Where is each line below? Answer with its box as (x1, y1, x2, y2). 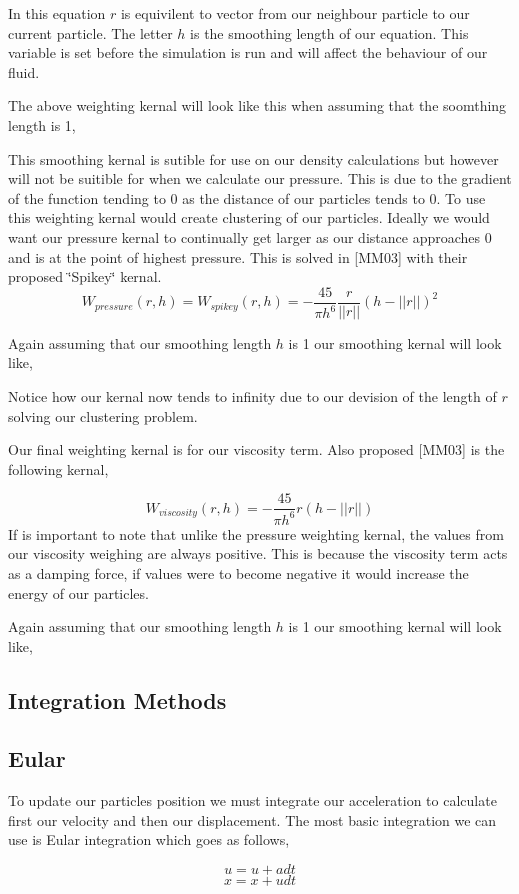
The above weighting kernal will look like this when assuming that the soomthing (8, 95, 507, 116)
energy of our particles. (8, 582, 149, 603)
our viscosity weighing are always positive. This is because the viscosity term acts (8, 543, 508, 564)
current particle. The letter (8, 22, 173, 43)
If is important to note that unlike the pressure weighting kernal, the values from (8, 523, 504, 544)
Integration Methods (8, 684, 227, 715)
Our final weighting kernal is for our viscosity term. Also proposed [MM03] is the (8, 439, 505, 460)
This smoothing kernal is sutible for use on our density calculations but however (8, 148, 499, 169)
